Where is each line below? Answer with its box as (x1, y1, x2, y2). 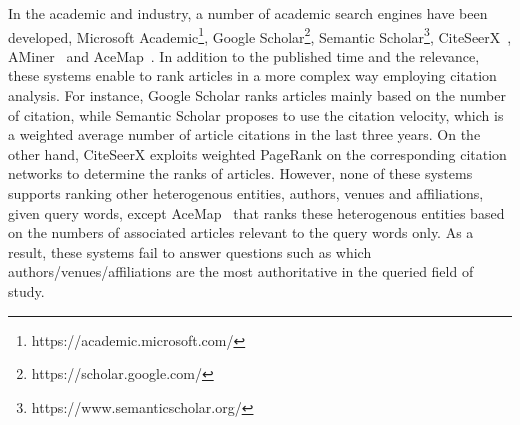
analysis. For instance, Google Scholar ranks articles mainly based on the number (8, 85, 506, 106)
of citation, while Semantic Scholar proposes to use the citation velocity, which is (8, 104, 504, 125)
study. (8, 280, 45, 301)
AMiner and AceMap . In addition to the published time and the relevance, (8, 45, 480, 66)
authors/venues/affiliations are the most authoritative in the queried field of (8, 261, 474, 282)
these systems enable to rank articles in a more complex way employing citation (8, 65, 497, 86)
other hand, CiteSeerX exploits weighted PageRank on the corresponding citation (8, 143, 507, 164)
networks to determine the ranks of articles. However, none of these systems (8, 163, 473, 184)
